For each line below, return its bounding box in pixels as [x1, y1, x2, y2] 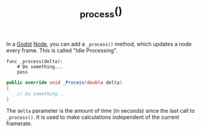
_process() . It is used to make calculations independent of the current [6, 113, 179, 121]
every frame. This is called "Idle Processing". [6, 46, 118, 54]
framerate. [6, 120, 32, 127]
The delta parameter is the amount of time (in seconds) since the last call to [6, 107, 195, 115]
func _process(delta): [6, 58, 63, 64]
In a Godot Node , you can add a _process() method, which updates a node [6, 40, 192, 48]
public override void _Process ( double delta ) [6, 80, 122, 86]
